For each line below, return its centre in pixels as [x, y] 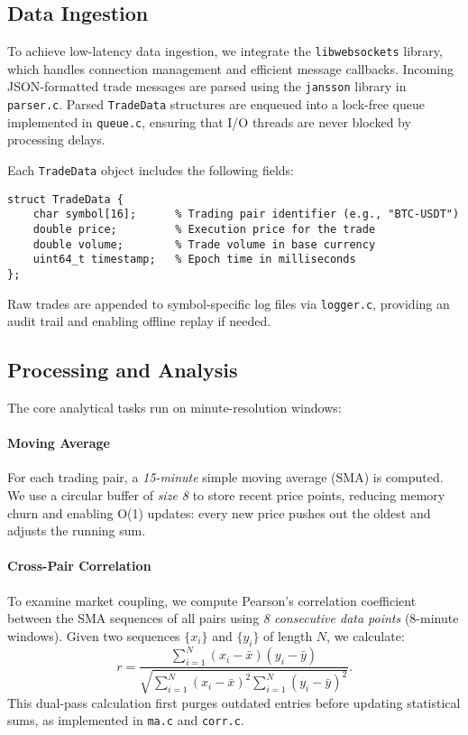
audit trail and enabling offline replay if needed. [139, 321]
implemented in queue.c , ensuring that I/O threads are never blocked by [209, 121]
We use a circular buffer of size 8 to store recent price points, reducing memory [226, 495]
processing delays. [56, 140]
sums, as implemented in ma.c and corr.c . [126, 720]
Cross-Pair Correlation [79, 566]
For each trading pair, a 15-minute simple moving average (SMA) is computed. [225, 477]
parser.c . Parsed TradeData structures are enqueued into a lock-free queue [216, 104]
